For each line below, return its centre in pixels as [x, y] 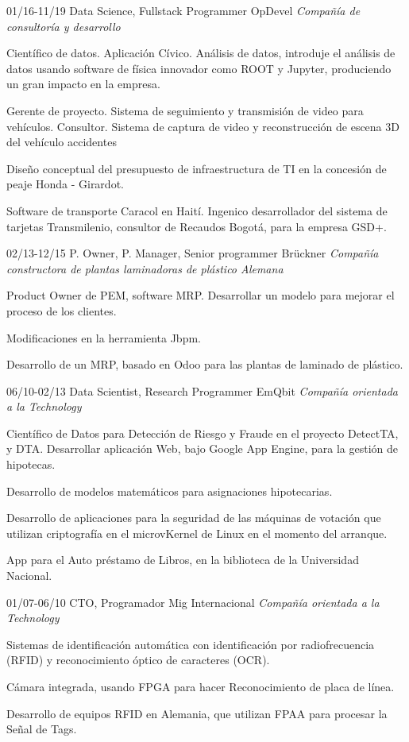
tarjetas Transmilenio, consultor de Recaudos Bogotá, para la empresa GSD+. [197, 226]
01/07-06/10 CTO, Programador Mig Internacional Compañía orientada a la [193, 602]
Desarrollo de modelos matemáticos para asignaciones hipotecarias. [170, 491]
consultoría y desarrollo [64, 26]
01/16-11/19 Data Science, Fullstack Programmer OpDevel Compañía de [183, 10]
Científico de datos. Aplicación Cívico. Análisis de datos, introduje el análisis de [201, 53]
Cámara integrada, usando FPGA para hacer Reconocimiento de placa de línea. [201, 686]
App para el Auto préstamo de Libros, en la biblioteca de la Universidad [183, 560]
